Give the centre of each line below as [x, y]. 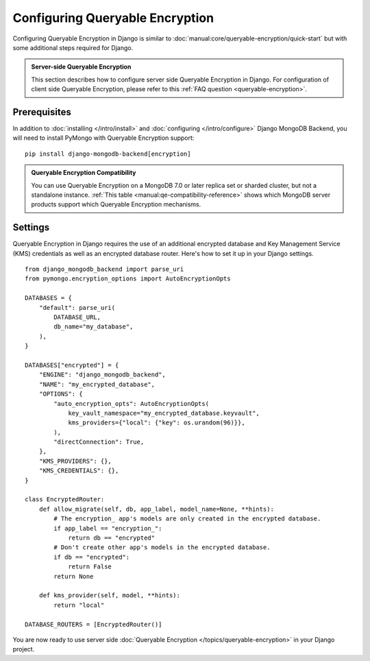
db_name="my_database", [94, 327]
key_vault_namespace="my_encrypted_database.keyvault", [164, 413]
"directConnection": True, [99, 442]
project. [24, 649]
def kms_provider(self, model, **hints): [110, 596]
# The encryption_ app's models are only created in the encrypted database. [187, 519]
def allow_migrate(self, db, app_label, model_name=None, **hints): [156, 509]
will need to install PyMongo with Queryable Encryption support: [103, 138]
